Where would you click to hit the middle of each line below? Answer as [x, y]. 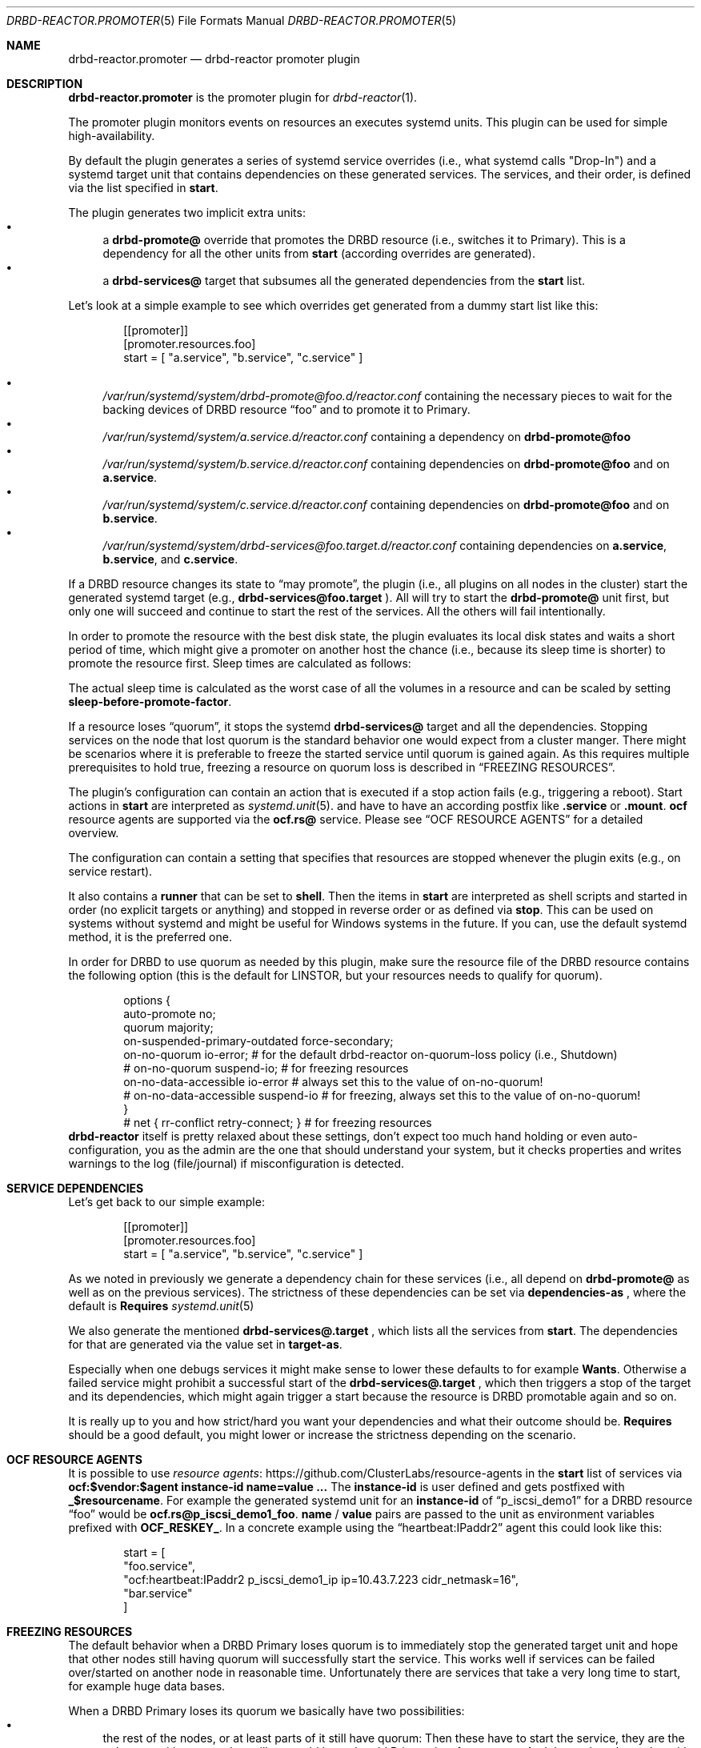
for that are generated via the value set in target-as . [205, 1344]
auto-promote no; [170, 1014]
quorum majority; [168, 1027]
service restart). [110, 871]
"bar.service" [158, 1593]
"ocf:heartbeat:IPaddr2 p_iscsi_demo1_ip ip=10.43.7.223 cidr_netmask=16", [321, 1580]
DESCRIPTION [45, 84]
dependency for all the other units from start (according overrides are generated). [319, 253]
